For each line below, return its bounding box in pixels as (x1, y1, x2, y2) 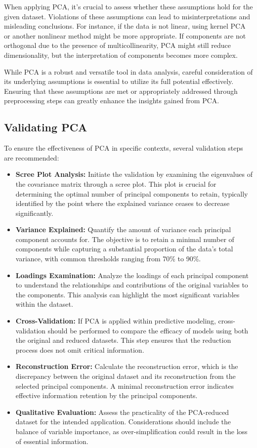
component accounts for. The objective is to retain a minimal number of (15, 234, 234, 244)
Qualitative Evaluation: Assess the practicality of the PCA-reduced (15, 407, 229, 417)
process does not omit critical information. (15, 344, 144, 355)
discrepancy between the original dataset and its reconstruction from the (15, 371, 236, 381)
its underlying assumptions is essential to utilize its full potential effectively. (4, 76, 234, 86)
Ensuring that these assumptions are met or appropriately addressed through (4, 85, 238, 96)
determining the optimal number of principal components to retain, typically (15, 188, 248, 199)
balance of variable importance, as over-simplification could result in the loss (15, 426, 248, 436)
